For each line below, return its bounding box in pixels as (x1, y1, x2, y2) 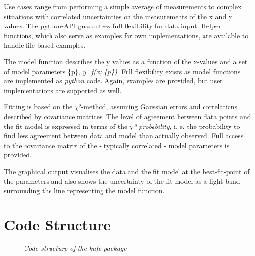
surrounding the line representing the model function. (4, 185, 165, 196)
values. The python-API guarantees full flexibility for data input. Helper (4, 21, 221, 31)
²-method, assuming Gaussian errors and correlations (78, 102, 238, 112)
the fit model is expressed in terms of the (4, 121, 127, 131)
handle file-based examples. (4, 40, 86, 50)
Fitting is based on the (4, 102, 73, 112)
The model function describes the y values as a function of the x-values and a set (4, 56, 248, 66)
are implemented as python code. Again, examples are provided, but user (4, 76, 223, 86)
